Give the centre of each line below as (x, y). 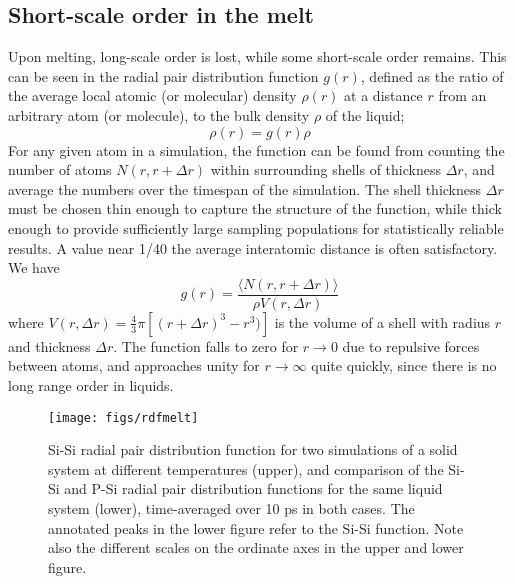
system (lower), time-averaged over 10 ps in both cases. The (231, 508)
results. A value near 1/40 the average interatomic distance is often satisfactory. (253, 247)
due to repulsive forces (411, 345)
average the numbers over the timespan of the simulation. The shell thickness (245, 188)
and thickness (49, 345)
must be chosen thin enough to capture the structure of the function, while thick (255, 208)
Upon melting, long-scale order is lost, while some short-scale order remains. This (257, 56)
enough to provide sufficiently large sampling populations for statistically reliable (256, 227)
